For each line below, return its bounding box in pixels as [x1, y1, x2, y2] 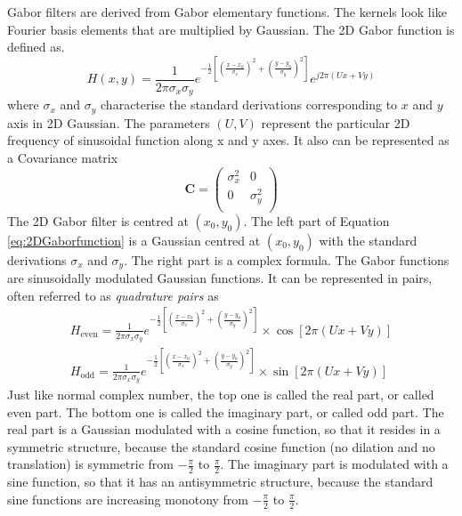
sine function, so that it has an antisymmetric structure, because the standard [7, 472, 434, 491]
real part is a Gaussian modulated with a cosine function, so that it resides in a [7, 420, 441, 439]
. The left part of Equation [243, 211, 390, 230]
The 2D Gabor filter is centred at [7, 211, 189, 230]
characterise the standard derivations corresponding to [101, 95, 398, 114]
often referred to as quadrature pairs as [7, 286, 219, 304]
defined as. [7, 37, 65, 56]
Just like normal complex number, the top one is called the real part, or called [7, 384, 434, 403]
